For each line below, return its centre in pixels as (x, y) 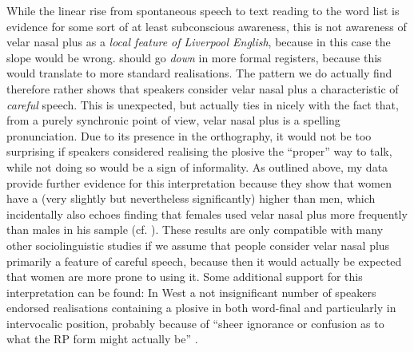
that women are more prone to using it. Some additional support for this (185, 277)
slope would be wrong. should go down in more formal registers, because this (194, 57)
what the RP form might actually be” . (102, 339)
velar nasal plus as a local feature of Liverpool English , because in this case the (199, 42)
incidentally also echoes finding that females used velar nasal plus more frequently (207, 214)
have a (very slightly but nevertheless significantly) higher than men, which (191, 198)
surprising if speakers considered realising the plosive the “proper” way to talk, (199, 151)
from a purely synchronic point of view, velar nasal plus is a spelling (173, 120)
